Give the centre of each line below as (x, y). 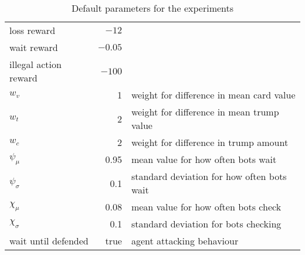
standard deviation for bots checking (206, 224)
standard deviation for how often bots (209, 176)
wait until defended (49, 241)
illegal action (35, 64)
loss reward (33, 30)
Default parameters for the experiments (152, 8)
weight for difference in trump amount (210, 142)
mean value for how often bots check (206, 207)
